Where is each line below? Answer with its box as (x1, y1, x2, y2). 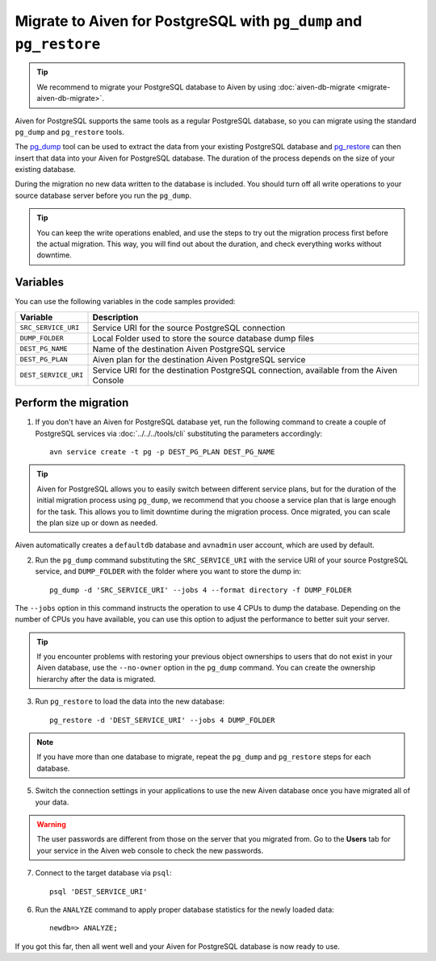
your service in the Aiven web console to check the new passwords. (36, 846, 264, 855)
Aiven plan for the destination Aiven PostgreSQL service (92, 353, 306, 365)
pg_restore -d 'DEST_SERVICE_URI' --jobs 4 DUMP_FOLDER (49, 715, 275, 725)
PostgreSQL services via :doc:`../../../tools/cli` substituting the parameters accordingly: (35, 428, 323, 438)
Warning (36, 820, 66, 829)
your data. (35, 797, 69, 807)
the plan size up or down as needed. (36, 517, 158, 528)
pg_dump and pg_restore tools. (15, 127, 124, 136)
